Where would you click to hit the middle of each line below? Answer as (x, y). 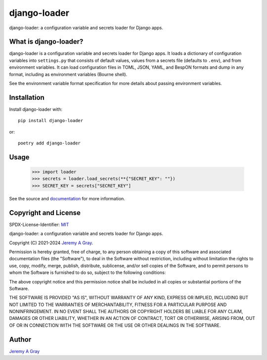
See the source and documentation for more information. (67, 198)
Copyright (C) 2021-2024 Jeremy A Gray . (51, 243)
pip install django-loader (51, 121)
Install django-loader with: (36, 109)
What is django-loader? (46, 42)
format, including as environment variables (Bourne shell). (68, 74)
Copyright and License (45, 213)
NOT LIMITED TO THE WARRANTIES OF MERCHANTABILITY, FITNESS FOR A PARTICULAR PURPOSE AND (118, 305)
